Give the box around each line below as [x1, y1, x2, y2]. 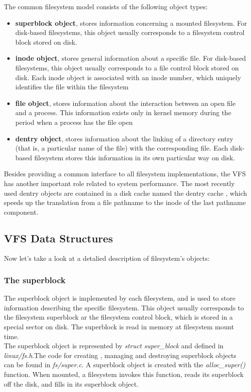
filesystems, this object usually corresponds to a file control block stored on [15, 62, 239, 72]
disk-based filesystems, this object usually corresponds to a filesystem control [15, 27, 245, 37]
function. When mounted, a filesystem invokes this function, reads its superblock [4, 369, 244, 379]
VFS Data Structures [4, 230, 113, 245]
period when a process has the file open [15, 117, 133, 127]
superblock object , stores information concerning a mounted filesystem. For [15, 17, 247, 28]
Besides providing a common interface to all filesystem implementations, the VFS [4, 169, 246, 179]
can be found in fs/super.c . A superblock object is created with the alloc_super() [4, 359, 246, 370]
